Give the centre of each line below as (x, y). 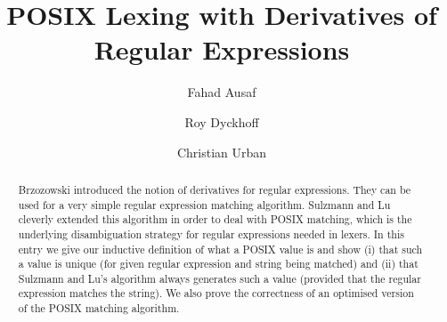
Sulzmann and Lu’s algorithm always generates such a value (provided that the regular (219, 278)
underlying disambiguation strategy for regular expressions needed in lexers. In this (211, 233)
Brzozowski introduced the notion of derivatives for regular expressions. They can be (215, 189)
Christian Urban (222, 152)
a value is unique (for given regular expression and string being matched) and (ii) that (218, 264)
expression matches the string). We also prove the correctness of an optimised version (216, 293)
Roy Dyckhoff (222, 121)
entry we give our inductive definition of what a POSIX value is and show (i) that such (220, 249)
